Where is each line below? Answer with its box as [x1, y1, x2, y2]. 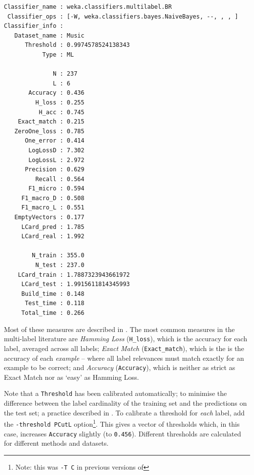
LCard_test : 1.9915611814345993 [21, 281, 130, 288]
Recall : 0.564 [35, 175, 85, 183]
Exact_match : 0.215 [18, 118, 85, 125]
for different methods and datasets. [4, 438, 109, 448]
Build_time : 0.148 [21, 290, 85, 297]
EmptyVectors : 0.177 [14, 214, 85, 221]
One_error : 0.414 [24, 137, 85, 145]
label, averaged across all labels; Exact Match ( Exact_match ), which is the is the [4, 343, 244, 353]
